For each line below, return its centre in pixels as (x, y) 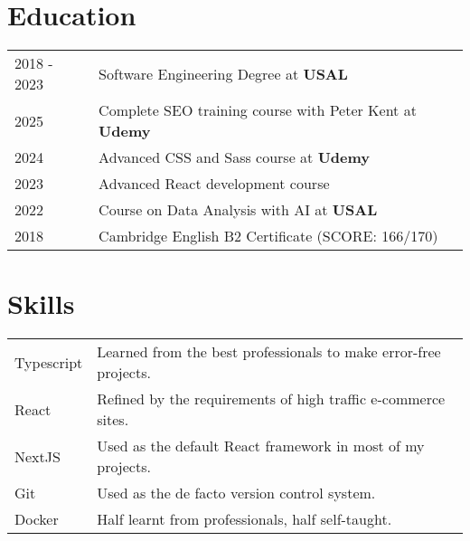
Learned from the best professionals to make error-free (269, 352)
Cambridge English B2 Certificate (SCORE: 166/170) (268, 236)
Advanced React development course (214, 184)
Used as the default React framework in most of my (261, 446)
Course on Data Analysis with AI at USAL (238, 210)
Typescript (49, 362)
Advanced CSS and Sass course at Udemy (234, 157)
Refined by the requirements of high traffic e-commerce (271, 399)
